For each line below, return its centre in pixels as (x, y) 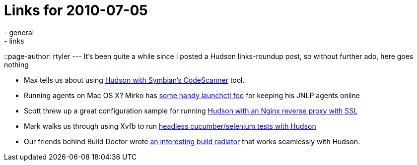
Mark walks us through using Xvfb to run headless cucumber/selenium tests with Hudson (170, 126)
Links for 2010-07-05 (76, 10)
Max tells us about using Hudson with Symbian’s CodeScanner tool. (134, 80)
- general (19, 32)
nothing (16, 64)
